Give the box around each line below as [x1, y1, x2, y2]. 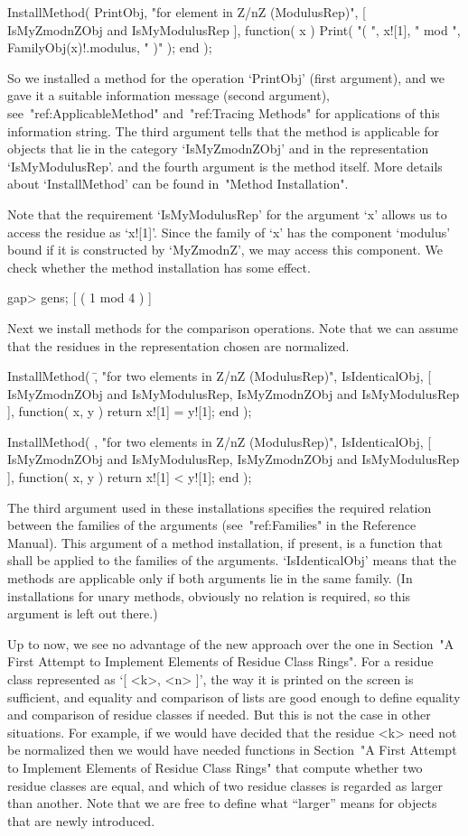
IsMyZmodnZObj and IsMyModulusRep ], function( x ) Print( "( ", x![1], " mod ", [7, 20, 461, 39]
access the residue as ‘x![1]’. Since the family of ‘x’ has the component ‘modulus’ [7, 222, 451, 241]
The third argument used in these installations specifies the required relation [7, 497, 432, 516]
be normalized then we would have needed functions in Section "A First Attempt [7, 740, 457, 759]
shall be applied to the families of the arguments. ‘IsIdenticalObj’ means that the [7, 551, 457, 570]
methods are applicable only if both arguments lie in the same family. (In [7, 569, 413, 588]
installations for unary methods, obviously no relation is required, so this [7, 586, 411, 605]
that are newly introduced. [7, 811, 155, 830]
